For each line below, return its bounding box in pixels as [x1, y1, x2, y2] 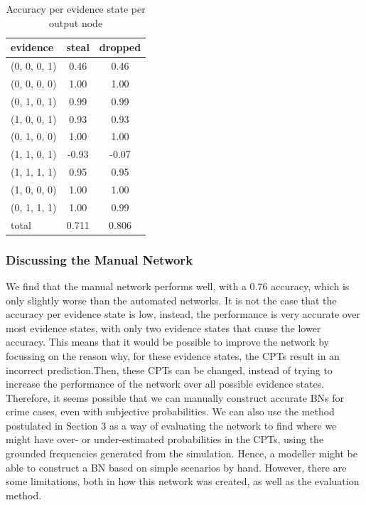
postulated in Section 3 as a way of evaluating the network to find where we [6, 418, 337, 432]
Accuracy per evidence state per [6, 1, 146, 16]
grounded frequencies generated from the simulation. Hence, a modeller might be [6, 446, 358, 461]
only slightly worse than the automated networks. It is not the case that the [6, 292, 337, 307]
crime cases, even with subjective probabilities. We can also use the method [6, 404, 335, 419]
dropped [99, 40, 141, 55]
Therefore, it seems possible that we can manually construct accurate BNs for [6, 390, 345, 405]
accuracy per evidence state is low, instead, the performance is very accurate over [6, 307, 361, 321]
